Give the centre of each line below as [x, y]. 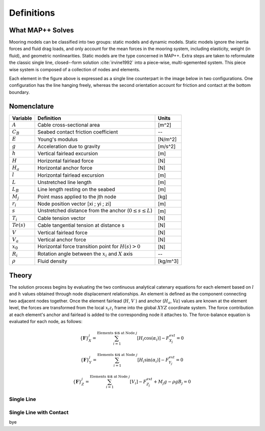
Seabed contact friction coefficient [78, 132]
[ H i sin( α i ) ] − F [153, 360]
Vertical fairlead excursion [68, 154]
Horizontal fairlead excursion [71, 175]
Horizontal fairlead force [66, 161]
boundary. [19, 92]
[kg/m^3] [168, 261]
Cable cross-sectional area [69, 125]
